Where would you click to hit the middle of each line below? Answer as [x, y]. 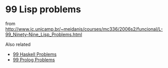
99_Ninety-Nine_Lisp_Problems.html [44, 34]
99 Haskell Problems [35, 54]
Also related [18, 44]
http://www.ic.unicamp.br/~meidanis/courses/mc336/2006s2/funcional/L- [84, 29]
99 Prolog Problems [34, 59]
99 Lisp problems [43, 9]
